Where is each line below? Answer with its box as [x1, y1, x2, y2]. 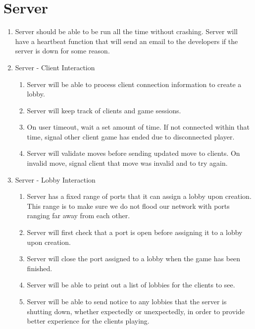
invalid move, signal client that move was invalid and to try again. [27, 158, 228, 168]
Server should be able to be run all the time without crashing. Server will [15, 26, 238, 37]
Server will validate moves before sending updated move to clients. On [27, 148, 240, 158]
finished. [27, 263, 52, 273]
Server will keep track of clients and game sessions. [27, 105, 181, 115]
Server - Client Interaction [15, 62, 95, 72]
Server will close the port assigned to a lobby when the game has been [27, 253, 241, 264]
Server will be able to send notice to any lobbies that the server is [27, 296, 227, 306]
